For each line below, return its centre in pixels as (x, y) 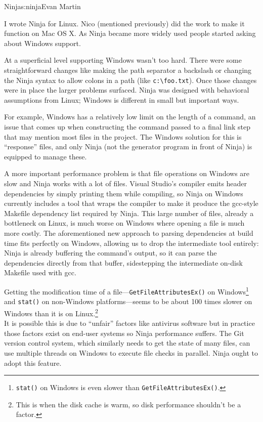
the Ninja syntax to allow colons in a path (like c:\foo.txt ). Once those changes (130, 80)
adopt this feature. (33, 363)
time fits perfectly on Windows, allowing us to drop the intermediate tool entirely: (131, 243)
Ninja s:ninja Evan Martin (42, 6)
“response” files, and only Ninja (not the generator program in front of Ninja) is (128, 146)
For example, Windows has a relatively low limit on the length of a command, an (130, 117)
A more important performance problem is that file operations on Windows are (127, 173)
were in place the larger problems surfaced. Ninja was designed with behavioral (127, 90)
